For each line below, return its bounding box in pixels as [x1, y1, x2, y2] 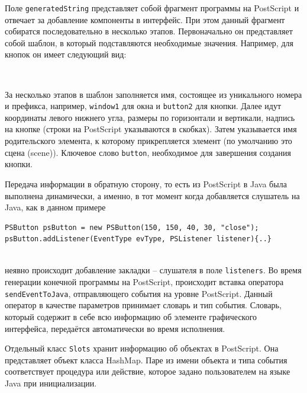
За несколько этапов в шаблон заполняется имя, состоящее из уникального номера [5, 88, 302, 100]
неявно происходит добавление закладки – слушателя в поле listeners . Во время [5, 264, 302, 276]
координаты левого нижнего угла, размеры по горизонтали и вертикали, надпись [5, 111, 295, 123]
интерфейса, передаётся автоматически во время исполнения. [5, 322, 225, 334]
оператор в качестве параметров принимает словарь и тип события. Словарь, [5, 299, 282, 311]
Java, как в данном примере [5, 201, 106, 213]
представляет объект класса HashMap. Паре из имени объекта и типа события [5, 353, 287, 366]
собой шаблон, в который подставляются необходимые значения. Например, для [5, 36, 293, 49]
